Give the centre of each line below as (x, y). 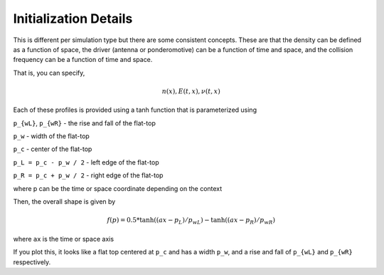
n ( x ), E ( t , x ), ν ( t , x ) (191, 91)
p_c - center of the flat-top (53, 149)
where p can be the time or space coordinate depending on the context (118, 188)
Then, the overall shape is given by (64, 202)
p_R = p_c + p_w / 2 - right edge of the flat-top (88, 175)
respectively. (32, 262)
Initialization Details (73, 19)
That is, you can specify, (49, 73)
